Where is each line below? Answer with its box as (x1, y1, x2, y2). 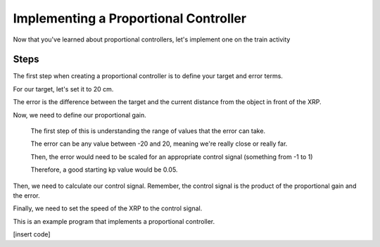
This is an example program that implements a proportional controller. (13, 217, 215, 225)
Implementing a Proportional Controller (13, 11, 246, 26)
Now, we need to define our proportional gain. (13, 110, 147, 119)
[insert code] (13, 230, 51, 239)
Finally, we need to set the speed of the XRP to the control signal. (13, 204, 203, 213)
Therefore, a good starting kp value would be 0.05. (30, 165, 178, 174)
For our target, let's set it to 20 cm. (13, 84, 114, 93)
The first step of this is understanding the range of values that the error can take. (30, 127, 266, 135)
